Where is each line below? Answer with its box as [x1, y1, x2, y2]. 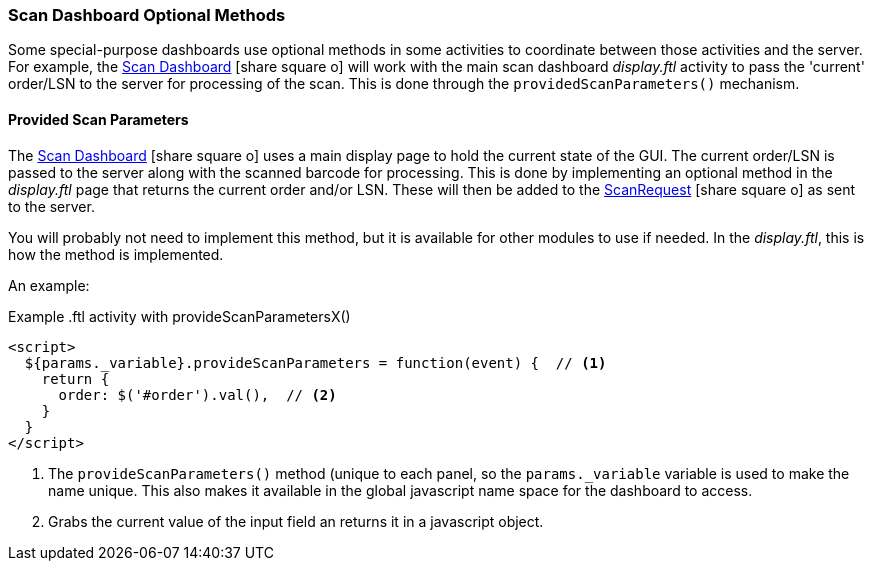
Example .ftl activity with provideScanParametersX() [8, 307, 351, 325]
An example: [8, 276, 90, 294]
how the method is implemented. [8, 245, 224, 263]
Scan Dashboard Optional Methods [8, 5, 286, 25]
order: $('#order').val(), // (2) [58, 386, 337, 403]
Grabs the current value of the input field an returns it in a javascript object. [48, 512, 544, 530]
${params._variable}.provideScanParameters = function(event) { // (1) [24, 354, 607, 371]
